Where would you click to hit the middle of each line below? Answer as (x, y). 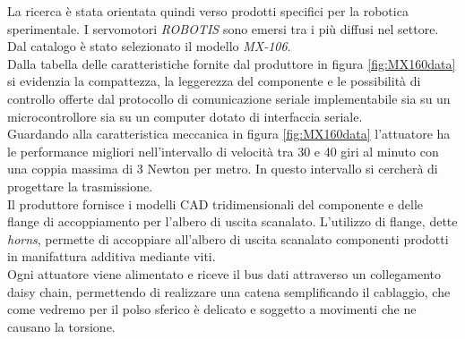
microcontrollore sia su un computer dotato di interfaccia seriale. (185, 116)
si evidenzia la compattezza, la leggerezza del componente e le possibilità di (214, 81)
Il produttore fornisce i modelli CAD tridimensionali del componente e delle (215, 203)
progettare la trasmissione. (80, 186)
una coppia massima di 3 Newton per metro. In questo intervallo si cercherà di (223, 169)
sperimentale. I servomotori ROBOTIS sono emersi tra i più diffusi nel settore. (223, 28)
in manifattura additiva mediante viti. (112, 256)
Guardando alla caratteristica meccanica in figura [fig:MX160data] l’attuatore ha (229, 134)
